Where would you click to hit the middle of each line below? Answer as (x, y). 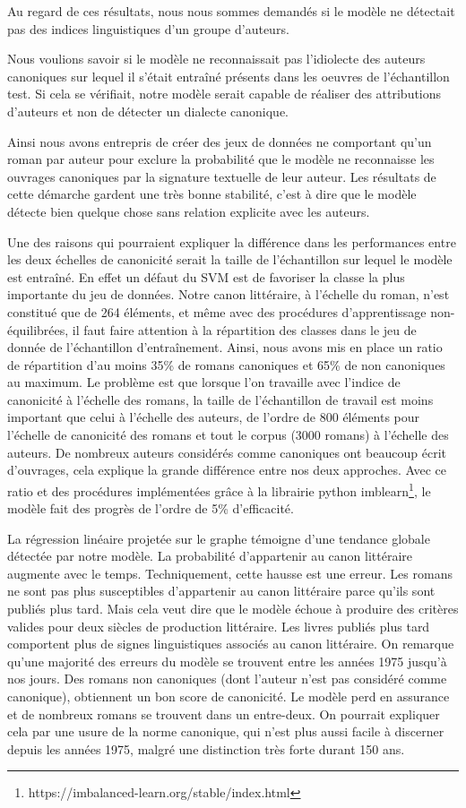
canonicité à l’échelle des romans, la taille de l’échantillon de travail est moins (220, 399)
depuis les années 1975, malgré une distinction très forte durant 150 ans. (206, 748)
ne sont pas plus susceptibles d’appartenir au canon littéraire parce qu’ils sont (221, 591)
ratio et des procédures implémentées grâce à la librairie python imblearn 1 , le (219, 489)
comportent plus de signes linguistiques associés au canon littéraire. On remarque (231, 644)
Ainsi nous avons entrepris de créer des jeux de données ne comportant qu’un (220, 141)
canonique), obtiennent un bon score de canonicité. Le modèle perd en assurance (229, 696)
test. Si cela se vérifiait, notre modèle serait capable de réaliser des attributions (224, 94)
